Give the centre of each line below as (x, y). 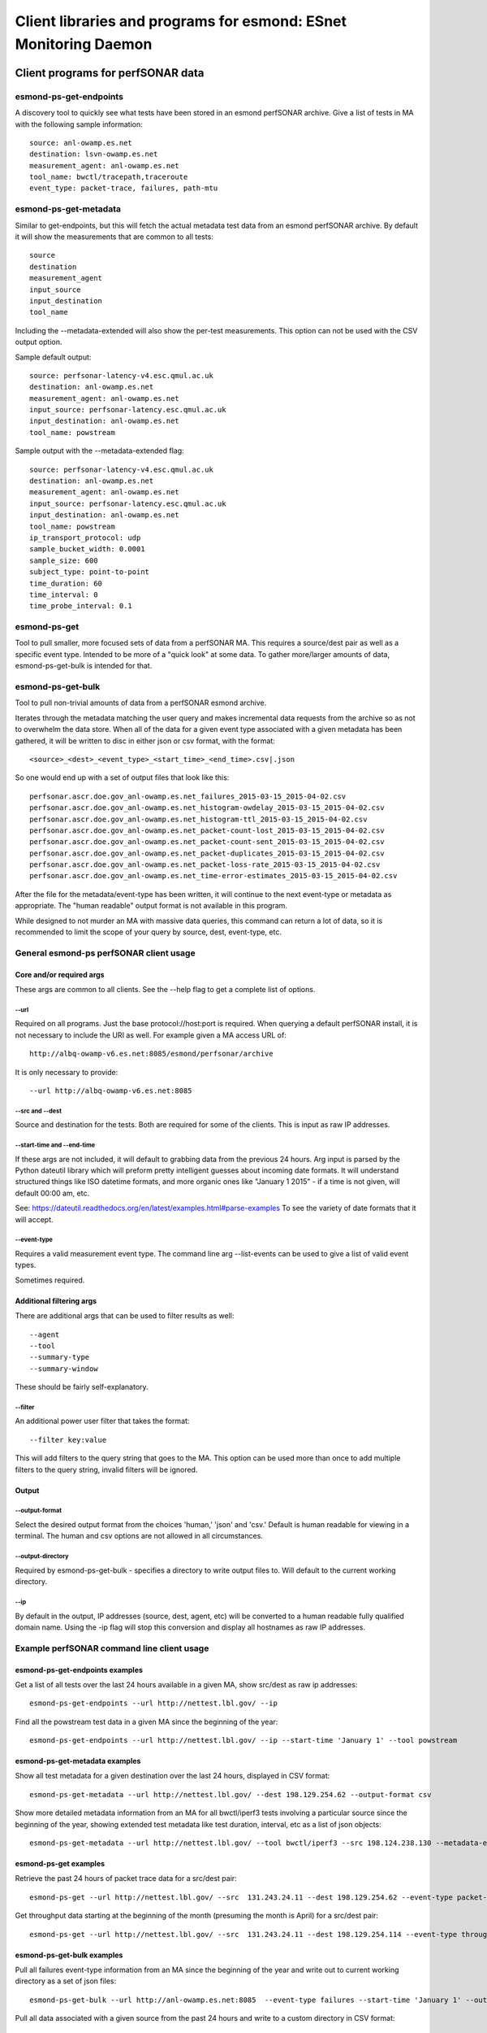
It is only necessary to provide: (67, 1072)
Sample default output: (53, 357)
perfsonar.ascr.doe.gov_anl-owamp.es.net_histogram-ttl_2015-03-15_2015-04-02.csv (198, 819)
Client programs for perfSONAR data (110, 73)
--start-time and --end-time (55, 1145)
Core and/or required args (60, 974)
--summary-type (60, 1357)
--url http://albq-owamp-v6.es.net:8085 (111, 1091)
